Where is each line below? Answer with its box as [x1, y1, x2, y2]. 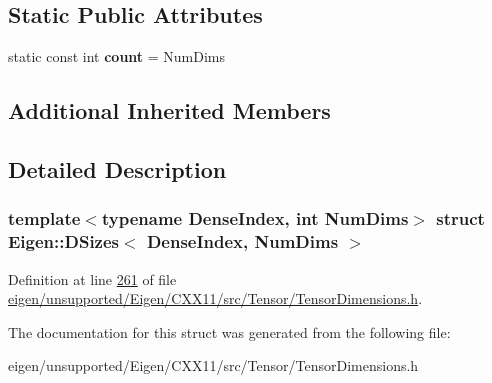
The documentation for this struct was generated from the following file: [8, 321, 451, 342]
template [8, 206, 81, 231]
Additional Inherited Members [8, 95, 331, 126]
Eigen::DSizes [8, 229, 120, 254]
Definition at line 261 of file [8, 268, 177, 289]
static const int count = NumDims [8, 46, 226, 67]
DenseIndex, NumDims [146, 229, 339, 254]
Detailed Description [8, 153, 227, 184]
